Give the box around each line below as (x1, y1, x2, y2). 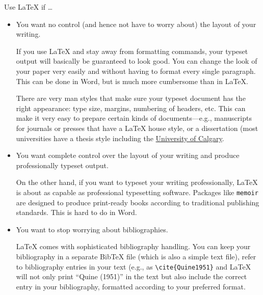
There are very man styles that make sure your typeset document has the (16, 93, 246, 103)
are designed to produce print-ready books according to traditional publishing (16, 197, 259, 207)
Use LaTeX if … (4, 2, 53, 12)
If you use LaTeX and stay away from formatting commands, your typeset (16, 45, 248, 56)
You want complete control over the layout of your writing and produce (16, 150, 240, 160)
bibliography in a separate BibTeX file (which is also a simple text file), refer (16, 251, 256, 261)
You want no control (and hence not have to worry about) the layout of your (16, 18, 256, 29)
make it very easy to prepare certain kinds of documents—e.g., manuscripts (16, 113, 252, 123)
